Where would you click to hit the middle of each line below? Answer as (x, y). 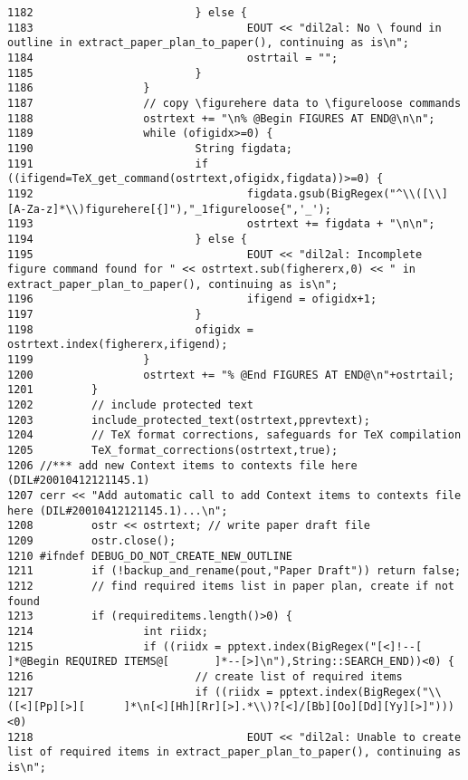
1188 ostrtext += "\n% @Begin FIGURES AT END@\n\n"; (221, 118)
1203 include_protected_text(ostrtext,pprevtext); (189, 420)
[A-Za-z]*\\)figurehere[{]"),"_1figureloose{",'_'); (169, 209)
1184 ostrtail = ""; (173, 58)
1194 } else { (127, 239)
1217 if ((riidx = (140, 692)
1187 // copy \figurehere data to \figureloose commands (234, 103)
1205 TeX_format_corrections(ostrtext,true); (173, 451)
